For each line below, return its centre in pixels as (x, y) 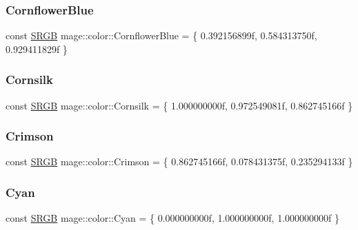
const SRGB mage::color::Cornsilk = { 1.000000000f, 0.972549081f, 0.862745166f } (179, 105)
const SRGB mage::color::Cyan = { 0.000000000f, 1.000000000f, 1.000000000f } (173, 218)
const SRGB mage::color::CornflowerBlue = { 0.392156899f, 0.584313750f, (161, 35)
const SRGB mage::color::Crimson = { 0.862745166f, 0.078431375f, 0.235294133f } (179, 161)
